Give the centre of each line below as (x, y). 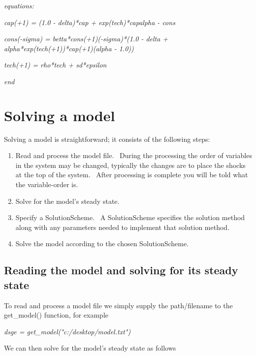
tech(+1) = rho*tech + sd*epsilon (55, 65)
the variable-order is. (47, 184)
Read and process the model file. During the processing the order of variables (134, 155)
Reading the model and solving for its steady (121, 270)
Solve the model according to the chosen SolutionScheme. (102, 243)
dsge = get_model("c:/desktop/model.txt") (67, 331)
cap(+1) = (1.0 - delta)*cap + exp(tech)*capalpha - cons (90, 22)
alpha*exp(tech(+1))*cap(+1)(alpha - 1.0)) (69, 48)
